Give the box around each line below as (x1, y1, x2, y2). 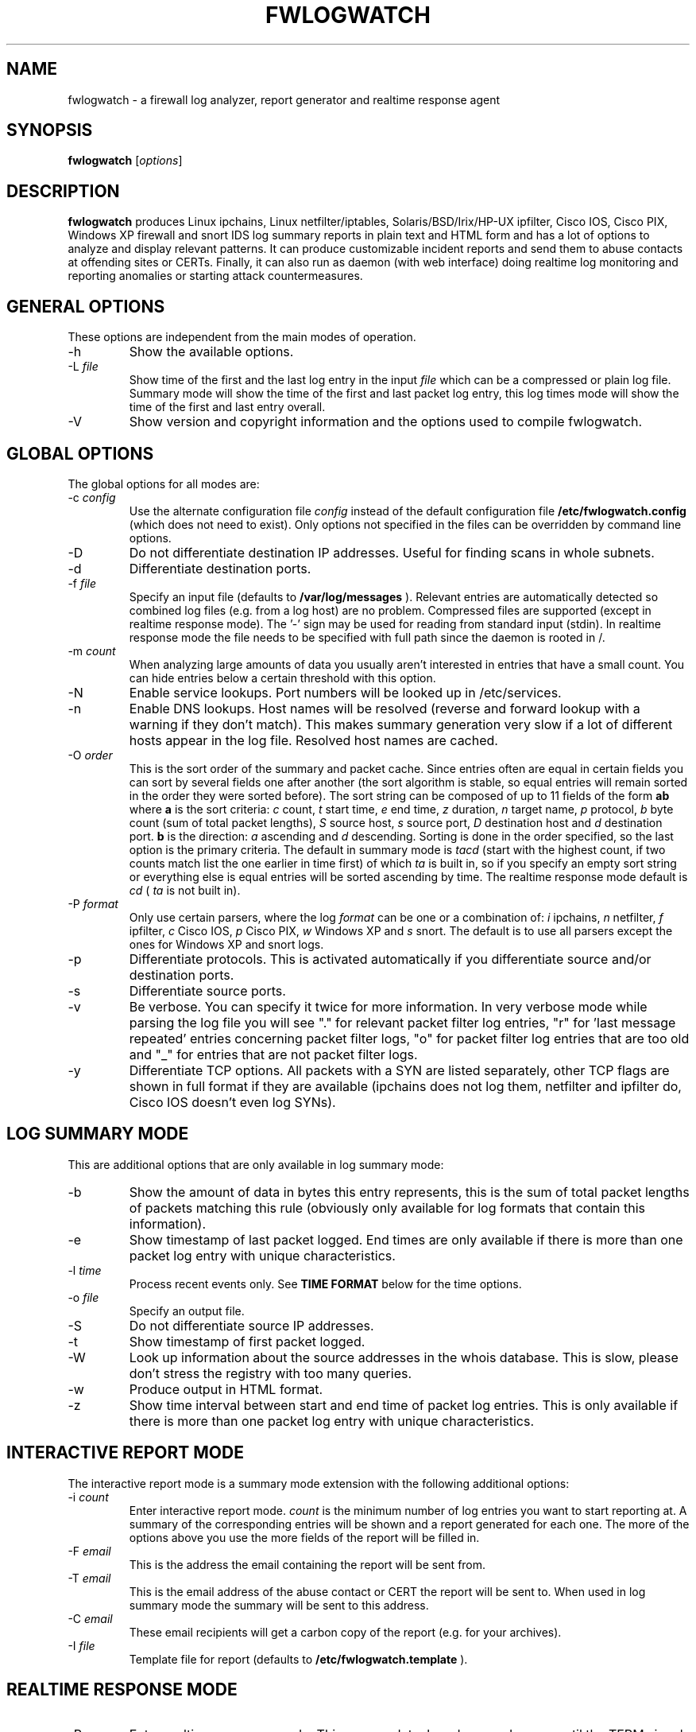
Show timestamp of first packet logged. (129, 1333, 365, 1349)
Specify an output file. (129, 1303, 245, 1318)
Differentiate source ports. (129, 982, 286, 999)
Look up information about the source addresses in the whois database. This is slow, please (129, 1349, 679, 1365)
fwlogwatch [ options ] (68, 153, 183, 168)
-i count (68, 1489, 109, 1504)
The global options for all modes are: (68, 476, 260, 491)
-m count (68, 643, 116, 658)
